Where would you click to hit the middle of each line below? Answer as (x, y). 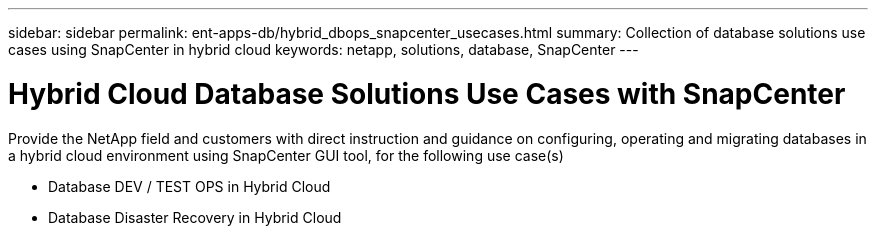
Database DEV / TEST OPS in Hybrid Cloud (189, 186)
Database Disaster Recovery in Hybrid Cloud (195, 217)
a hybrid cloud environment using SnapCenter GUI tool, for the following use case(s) (286, 155)
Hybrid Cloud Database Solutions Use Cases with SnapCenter (427, 93)
